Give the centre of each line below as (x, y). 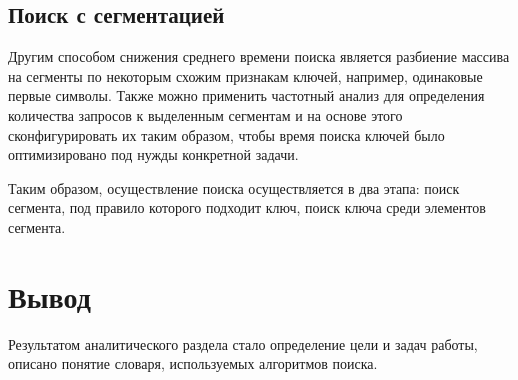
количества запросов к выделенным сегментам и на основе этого (205, 114)
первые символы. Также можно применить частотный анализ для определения (246, 95)
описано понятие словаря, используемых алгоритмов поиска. (193, 363)
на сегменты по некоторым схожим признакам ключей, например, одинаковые (245, 75)
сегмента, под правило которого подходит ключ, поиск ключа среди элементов (247, 207)
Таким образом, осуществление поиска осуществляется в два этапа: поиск (234, 187)
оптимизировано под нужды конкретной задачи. (153, 154)
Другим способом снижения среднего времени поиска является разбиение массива (259, 56)
